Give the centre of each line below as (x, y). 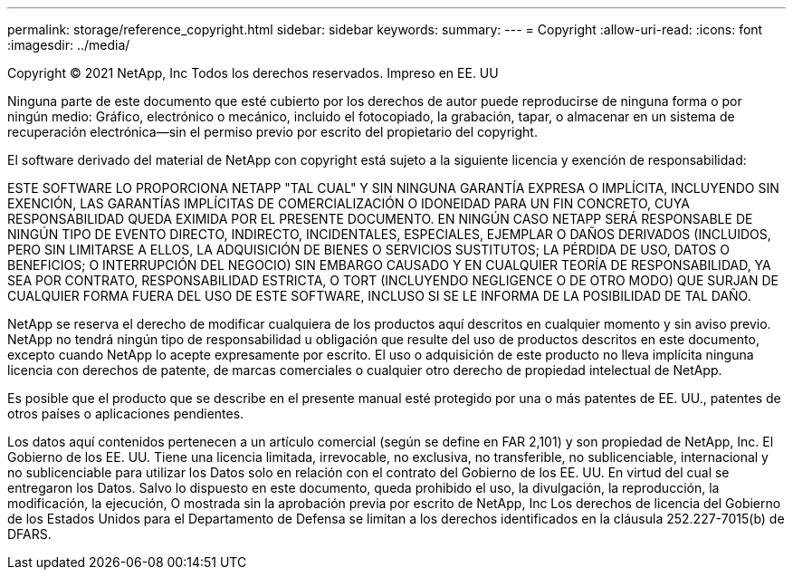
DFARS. (29, 534)
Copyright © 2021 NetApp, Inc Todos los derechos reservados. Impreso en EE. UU (253, 73)
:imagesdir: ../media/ (69, 45)
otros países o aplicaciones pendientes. (126, 414)
